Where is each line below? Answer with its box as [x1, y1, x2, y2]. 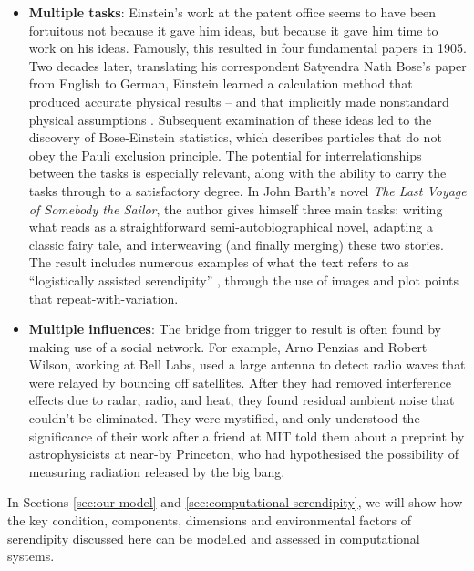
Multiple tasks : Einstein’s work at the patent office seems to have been [28, 3, 437, 21]
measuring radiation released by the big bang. [28, 462, 285, 481]
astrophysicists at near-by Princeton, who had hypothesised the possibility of [28, 444, 459, 463]
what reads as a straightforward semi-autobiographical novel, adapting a [28, 217, 433, 236]
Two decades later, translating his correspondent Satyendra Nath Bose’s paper [28, 56, 467, 75]
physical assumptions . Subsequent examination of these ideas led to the [28, 109, 432, 129]
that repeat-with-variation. [28, 288, 179, 307]
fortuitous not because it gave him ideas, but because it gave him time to [28, 20, 438, 39]
